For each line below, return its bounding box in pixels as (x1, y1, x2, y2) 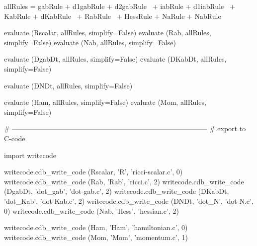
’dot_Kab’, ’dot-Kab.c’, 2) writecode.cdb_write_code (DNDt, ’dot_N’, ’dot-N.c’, (4, 195, 254, 206)
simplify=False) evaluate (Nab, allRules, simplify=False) (4, 37, 176, 47)
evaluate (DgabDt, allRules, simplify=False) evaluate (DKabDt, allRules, (4, 54, 227, 64)
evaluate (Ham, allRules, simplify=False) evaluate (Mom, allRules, (4, 97, 206, 107)
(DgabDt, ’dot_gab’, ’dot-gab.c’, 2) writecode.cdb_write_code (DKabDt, (4, 186, 229, 196)
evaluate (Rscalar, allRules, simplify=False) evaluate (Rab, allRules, (4, 27, 211, 38)
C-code (4, 133, 25, 143)
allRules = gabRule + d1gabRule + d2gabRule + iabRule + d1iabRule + (4, 1, 235, 11)
